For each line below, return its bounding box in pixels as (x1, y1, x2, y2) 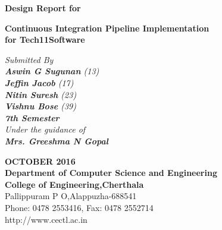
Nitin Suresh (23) (5, 88, 77, 100)
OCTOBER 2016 (5, 155, 76, 167)
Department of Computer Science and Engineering (5, 166, 217, 179)
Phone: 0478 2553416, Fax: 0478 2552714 (5, 201, 154, 213)
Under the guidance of (5, 123, 86, 136)
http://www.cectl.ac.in (5, 213, 87, 225)
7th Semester (5, 111, 60, 124)
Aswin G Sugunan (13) (5, 65, 99, 77)
